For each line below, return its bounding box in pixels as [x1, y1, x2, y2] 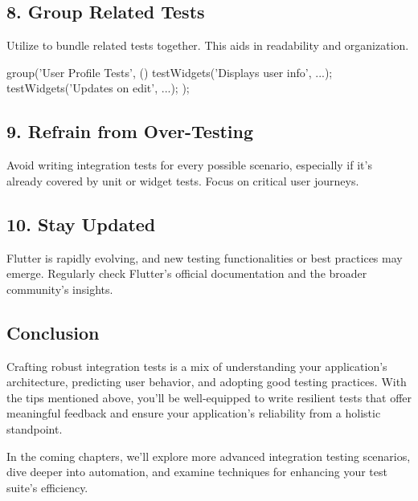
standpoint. [6, 420, 63, 437]
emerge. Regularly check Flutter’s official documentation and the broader [6, 265, 367, 282]
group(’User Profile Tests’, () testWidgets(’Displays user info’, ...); [6, 63, 333, 80]
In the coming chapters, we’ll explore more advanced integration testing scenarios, [6, 447, 411, 464]
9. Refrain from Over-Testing [6, 119, 254, 144]
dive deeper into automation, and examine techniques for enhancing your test [6, 463, 387, 480]
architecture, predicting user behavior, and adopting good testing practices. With [6, 373, 407, 390]
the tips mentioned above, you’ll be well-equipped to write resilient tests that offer [6, 389, 412, 405]
